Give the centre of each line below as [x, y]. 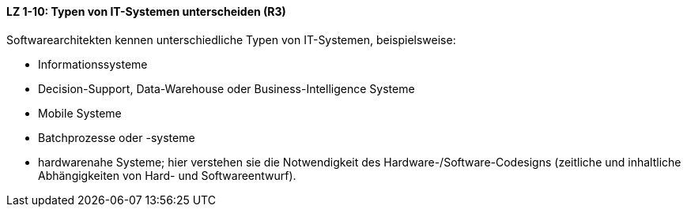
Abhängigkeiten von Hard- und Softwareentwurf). [167, 175]
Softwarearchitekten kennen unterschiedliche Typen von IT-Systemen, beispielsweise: [231, 39]
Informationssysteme [93, 64]
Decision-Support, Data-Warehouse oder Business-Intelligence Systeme [226, 88]
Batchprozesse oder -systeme [117, 137]
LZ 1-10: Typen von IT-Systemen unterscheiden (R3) [146, 11]
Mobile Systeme [80, 113]
